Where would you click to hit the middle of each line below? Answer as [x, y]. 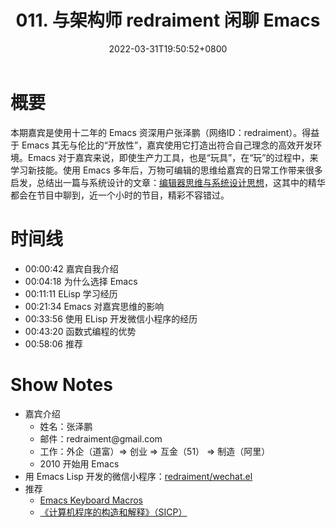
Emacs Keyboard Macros [91, 500]
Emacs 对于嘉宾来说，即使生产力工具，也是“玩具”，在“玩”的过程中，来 [173, 157]
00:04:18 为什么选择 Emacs [81, 281]
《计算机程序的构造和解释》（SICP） [113, 512]
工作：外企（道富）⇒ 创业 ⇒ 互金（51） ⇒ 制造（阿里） [155, 451]
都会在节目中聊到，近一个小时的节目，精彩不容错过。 [120, 195]
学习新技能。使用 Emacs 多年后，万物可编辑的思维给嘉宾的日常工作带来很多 [166, 170]
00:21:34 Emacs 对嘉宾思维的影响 [94, 306]
